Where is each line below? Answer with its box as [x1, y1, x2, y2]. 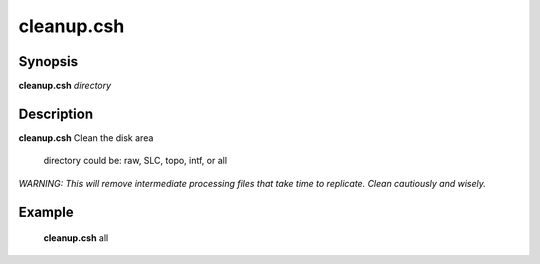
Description [18, 105, 94, 122]
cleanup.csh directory [18, 80, 112, 92]
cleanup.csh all [43, 232, 109, 244]
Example [18, 203, 74, 220]
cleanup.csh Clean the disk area [18, 131, 154, 144]
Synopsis [18, 53, 79, 70]
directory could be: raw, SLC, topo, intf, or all [43, 155, 228, 167]
